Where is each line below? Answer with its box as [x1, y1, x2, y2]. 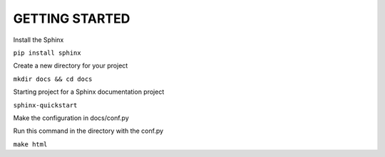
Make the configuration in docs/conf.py [13, 114, 129, 122]
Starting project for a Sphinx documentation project [13, 87, 165, 96]
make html [13, 140, 48, 148]
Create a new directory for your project [13, 61, 128, 70]
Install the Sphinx [13, 36, 64, 44]
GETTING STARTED [13, 11, 130, 26]
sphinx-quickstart [13, 101, 78, 109]
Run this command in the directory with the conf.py [13, 126, 164, 135]
